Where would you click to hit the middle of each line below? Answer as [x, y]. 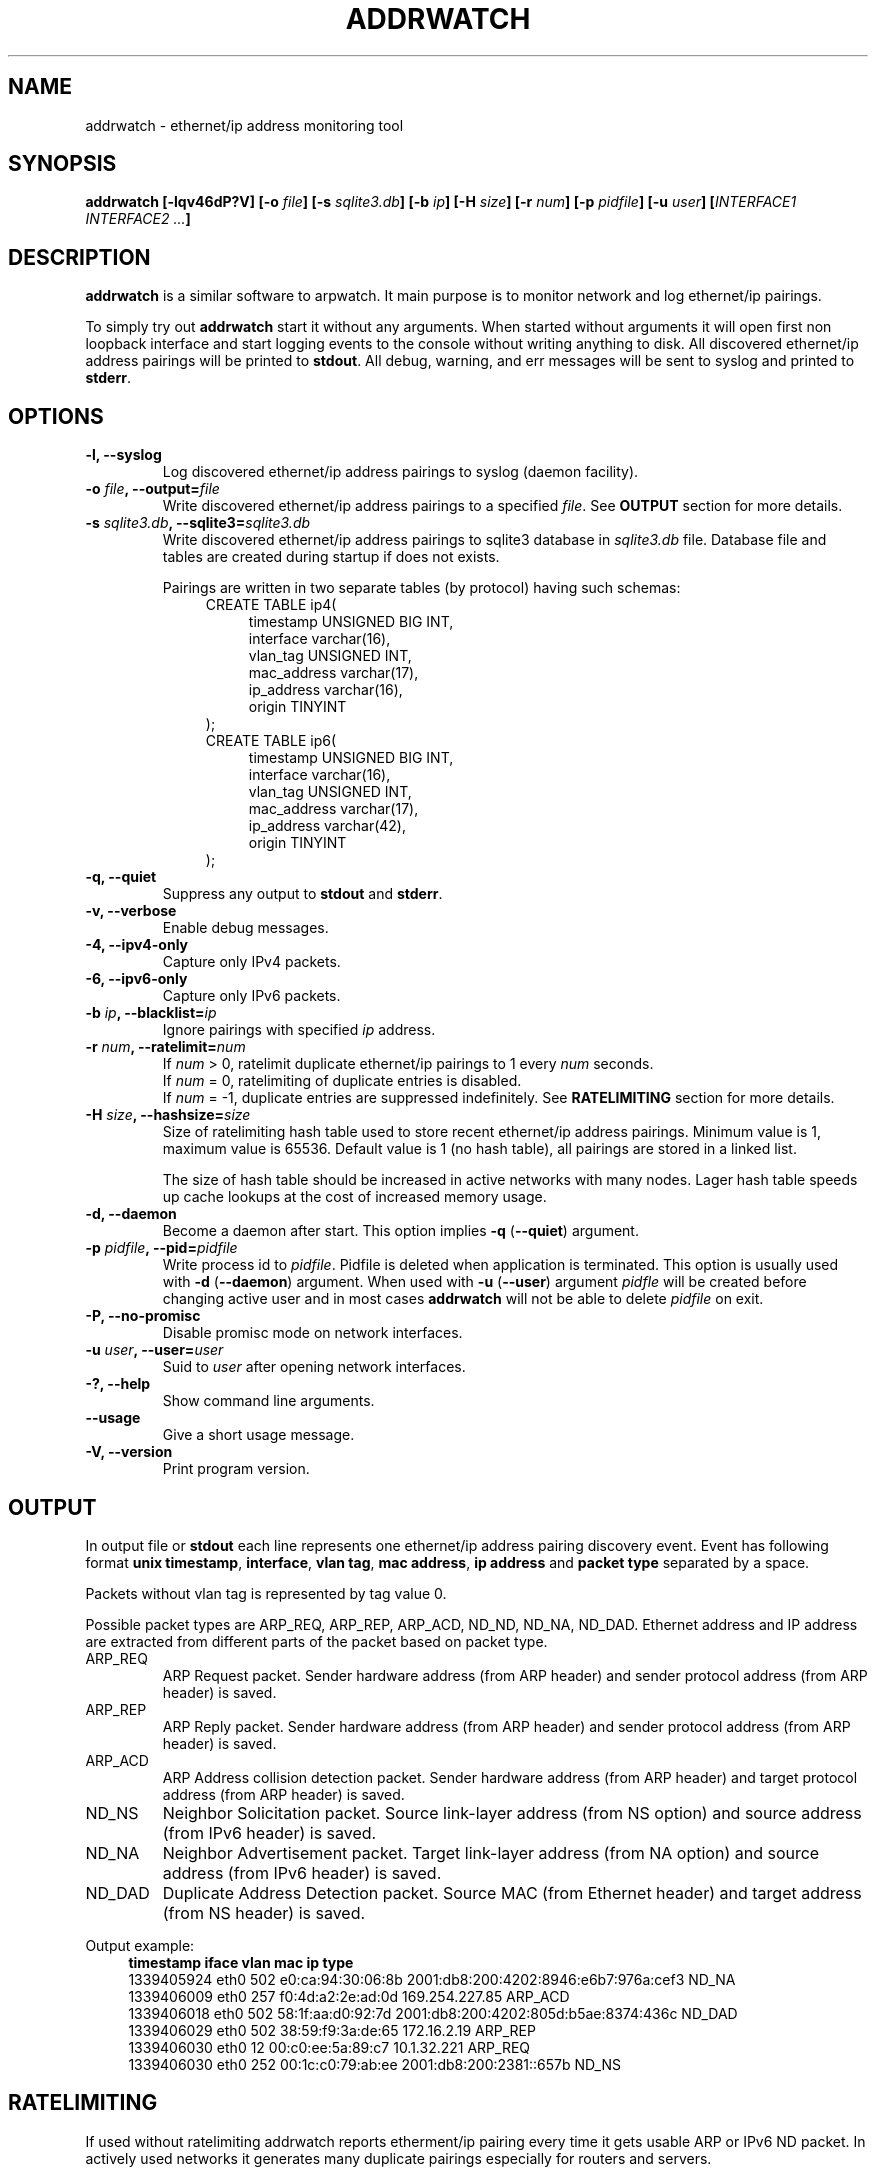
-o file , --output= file [152, 489]
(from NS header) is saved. [264, 1912]
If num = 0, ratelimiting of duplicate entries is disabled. [342, 1081]
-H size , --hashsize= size [168, 1115]
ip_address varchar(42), [327, 826]
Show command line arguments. [268, 1401]
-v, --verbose [131, 911]
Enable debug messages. [245, 928]
